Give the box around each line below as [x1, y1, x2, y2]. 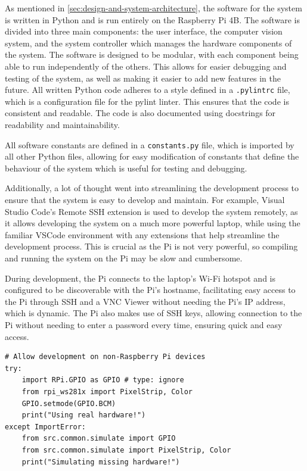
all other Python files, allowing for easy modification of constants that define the [5, 150, 299, 163]
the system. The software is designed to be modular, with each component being [5, 48, 299, 61]
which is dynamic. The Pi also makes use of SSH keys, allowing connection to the [5, 307, 302, 319]
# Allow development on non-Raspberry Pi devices [5, 353, 206, 361]
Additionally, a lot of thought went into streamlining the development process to [5, 182, 299, 194]
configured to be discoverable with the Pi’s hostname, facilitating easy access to [5, 283, 296, 296]
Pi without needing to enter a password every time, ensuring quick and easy [5, 318, 283, 330]
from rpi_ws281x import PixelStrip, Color [21, 387, 193, 396]
